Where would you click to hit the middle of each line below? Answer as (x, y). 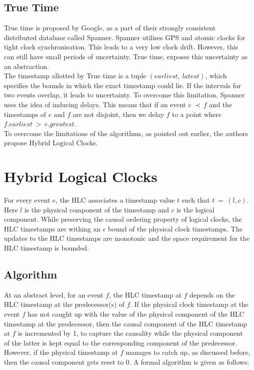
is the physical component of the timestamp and (97, 209)
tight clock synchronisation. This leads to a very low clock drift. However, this (121, 47)
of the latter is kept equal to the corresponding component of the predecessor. (121, 342)
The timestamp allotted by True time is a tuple (75, 76)
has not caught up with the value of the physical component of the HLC (136, 314)
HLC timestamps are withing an (52, 228)
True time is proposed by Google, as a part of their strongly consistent (110, 28)
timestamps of (25, 114)
